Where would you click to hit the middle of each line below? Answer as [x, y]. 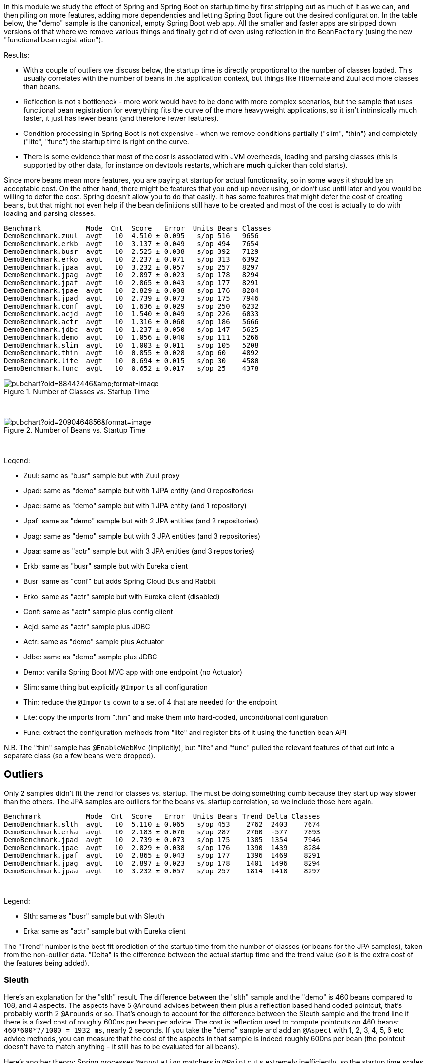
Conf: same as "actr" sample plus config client [98, 611]
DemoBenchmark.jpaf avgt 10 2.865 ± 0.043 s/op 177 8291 [131, 283]
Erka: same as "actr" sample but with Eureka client [105, 931]
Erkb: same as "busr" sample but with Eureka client [106, 566]
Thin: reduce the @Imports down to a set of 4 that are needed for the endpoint [150, 702]
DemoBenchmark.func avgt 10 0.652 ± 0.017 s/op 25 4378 [131, 368]
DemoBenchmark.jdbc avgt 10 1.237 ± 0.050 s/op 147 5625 [131, 329]
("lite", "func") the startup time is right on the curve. [106, 142]
